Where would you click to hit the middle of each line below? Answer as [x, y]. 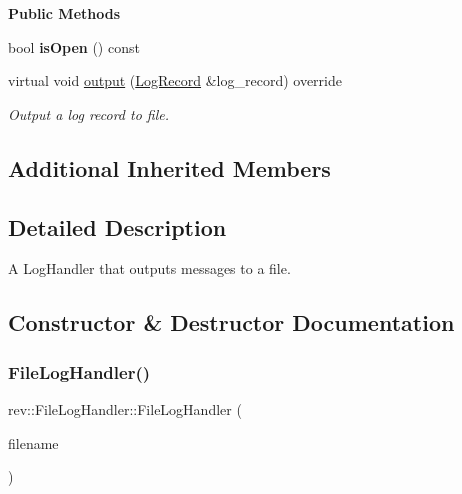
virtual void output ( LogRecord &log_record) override [175, 80]
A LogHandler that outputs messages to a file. [149, 268]
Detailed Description [117, 226]
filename [33, 442]
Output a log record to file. [89, 113]
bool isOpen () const [74, 46]
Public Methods [64, 13]
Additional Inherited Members [169, 167]
